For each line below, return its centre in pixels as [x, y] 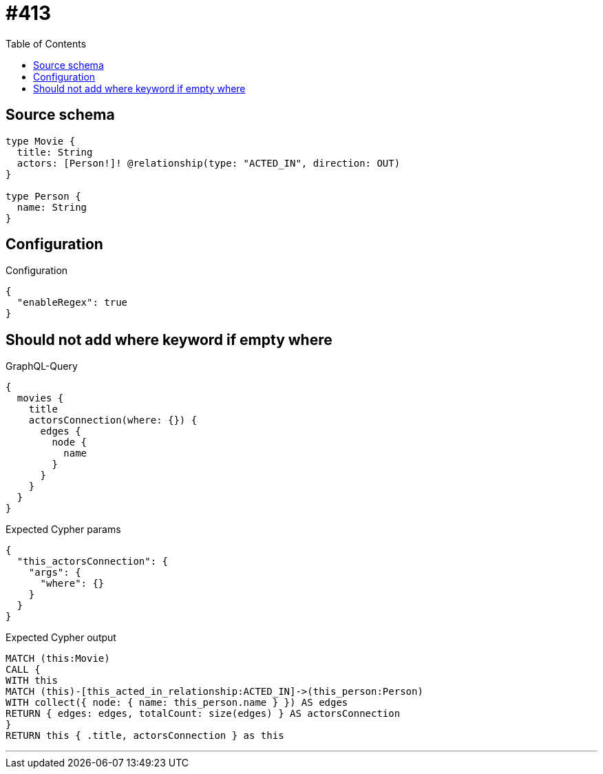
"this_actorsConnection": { [93, 562]
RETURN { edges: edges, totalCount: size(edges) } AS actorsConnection [203, 714]
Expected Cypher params [63, 530]
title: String [55, 152]
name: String [52, 207]
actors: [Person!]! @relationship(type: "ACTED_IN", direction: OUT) [209, 163]
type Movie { [41, 141]
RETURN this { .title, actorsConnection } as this [145, 736]
